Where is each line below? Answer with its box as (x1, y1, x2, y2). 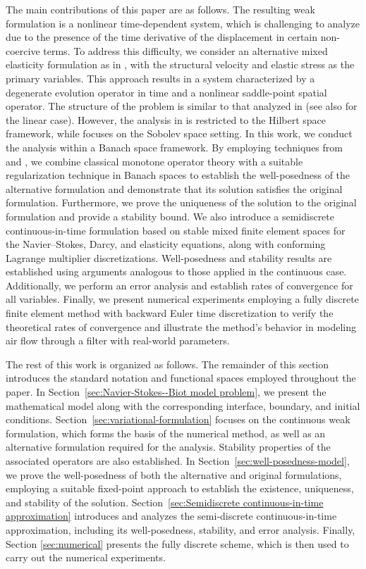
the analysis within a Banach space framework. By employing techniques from (6, 139, 343, 154)
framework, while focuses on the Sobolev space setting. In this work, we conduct (6, 126, 353, 141)
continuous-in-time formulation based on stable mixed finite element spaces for (6, 223, 346, 237)
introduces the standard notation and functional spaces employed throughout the (6, 370, 356, 385)
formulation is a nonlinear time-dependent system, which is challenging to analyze (6, 15, 360, 30)
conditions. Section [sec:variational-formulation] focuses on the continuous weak (6, 412, 350, 427)
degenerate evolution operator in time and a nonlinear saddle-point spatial (6, 85, 327, 99)
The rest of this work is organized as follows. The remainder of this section (6, 356, 329, 371)
